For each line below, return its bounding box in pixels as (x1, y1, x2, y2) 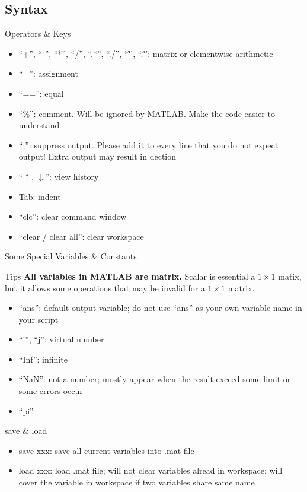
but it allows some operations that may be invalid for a (5, 281, 205, 294)
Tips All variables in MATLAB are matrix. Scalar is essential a (5, 269, 255, 282)
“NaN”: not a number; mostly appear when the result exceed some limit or (18, 373, 291, 385)
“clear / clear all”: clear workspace (18, 230, 144, 242)
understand (18, 119, 60, 131)
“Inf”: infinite (18, 353, 68, 365)
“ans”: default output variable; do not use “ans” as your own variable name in (18, 301, 302, 314)
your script (18, 313, 59, 325)
